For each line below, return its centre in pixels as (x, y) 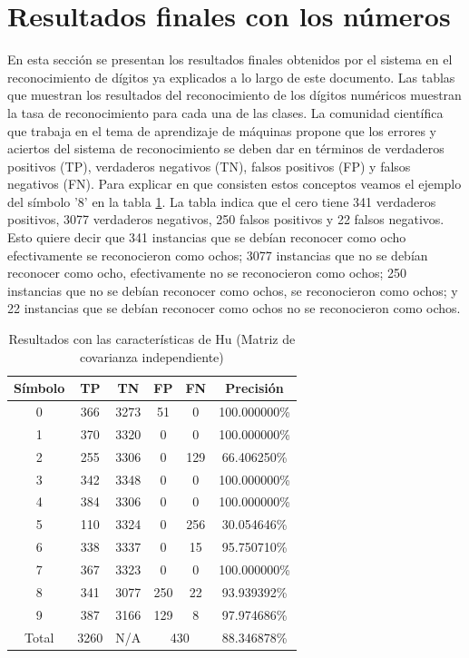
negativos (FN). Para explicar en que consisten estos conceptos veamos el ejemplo (234, 184)
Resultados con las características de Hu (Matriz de (152, 339)
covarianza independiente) (152, 356)
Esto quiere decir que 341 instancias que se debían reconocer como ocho (207, 237)
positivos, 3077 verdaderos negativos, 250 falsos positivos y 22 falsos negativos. (226, 219)
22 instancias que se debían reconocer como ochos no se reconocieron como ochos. (234, 308)
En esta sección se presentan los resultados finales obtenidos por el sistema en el (230, 59)
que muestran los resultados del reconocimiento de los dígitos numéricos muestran (234, 95)
